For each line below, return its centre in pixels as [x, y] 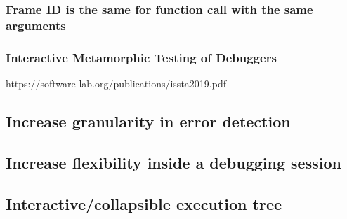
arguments [36, 25]
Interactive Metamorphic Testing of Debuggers [141, 57]
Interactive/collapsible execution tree [144, 203]
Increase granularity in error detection [148, 121]
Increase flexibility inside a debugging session [173, 162]
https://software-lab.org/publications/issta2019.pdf [116, 83]
